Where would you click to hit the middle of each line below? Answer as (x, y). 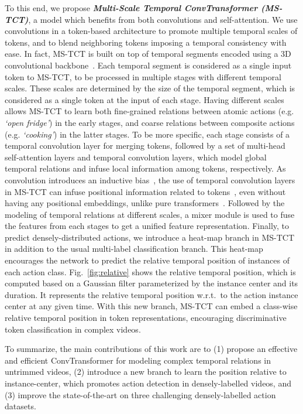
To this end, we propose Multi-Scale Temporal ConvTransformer (131, 8)
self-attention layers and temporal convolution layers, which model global (136, 157)
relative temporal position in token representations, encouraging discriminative (146, 318)
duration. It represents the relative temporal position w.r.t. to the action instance (151, 294)
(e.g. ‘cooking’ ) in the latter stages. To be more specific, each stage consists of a (147, 134)
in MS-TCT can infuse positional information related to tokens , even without (145, 191)
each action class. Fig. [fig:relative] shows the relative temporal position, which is (150, 271)
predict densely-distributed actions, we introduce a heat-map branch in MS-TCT (150, 237)
